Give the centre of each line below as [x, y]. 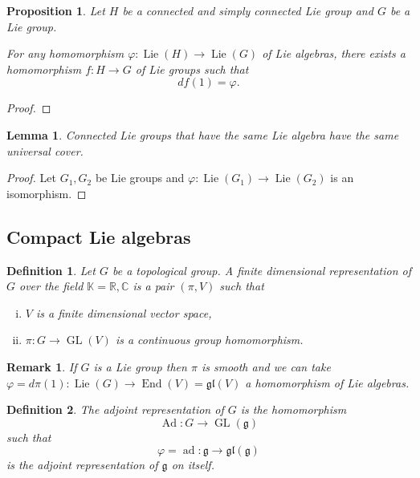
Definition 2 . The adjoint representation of [115, 409]
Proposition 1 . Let [56, 10]
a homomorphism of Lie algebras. [327, 382]
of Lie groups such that [192, 69]
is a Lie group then [140, 366]
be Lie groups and [140, 178]
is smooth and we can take [266, 366]
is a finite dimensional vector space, [124, 312]
